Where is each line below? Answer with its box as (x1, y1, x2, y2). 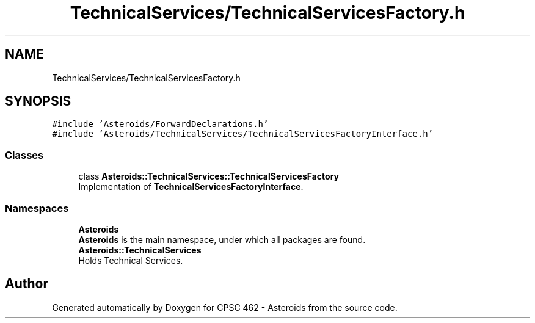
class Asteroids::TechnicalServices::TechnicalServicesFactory (78, 171, 340, 182)
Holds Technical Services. (78, 255, 183, 266)
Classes (5, 148, 44, 161)
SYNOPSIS (5, 93, 71, 109)
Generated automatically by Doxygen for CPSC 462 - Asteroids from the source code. (52, 302, 398, 313)
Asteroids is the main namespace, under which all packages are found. (78, 234, 366, 245)
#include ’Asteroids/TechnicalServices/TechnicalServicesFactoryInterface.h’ (52, 129, 434, 139)
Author (5, 276, 48, 292)
